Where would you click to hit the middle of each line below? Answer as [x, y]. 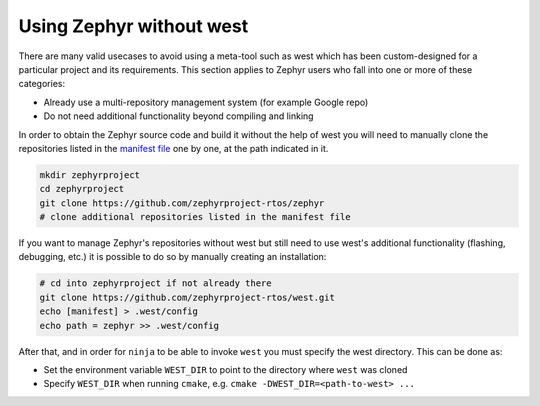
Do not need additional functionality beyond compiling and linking [178, 116]
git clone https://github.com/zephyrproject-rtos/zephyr [182, 203]
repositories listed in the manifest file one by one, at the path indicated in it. [173, 148]
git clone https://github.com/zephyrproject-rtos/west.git [187, 297]
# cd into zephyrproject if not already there [155, 283]
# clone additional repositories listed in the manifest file [195, 217]
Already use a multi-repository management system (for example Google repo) [206, 102]
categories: [41, 84]
